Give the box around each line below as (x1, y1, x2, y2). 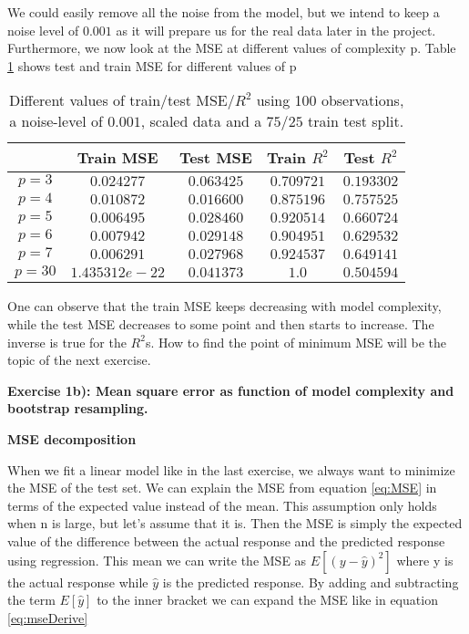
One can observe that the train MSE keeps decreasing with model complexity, (7, 296, 442, 316)
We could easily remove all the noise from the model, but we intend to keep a (7, 3, 440, 21)
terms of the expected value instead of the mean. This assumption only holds (7, 495, 437, 514)
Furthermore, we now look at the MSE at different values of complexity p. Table (7, 38, 456, 57)
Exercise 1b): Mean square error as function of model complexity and (7, 380, 454, 400)
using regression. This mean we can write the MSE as (7, 550, 307, 569)
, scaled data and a (140, 110, 262, 132)
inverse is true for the (7, 332, 127, 351)
